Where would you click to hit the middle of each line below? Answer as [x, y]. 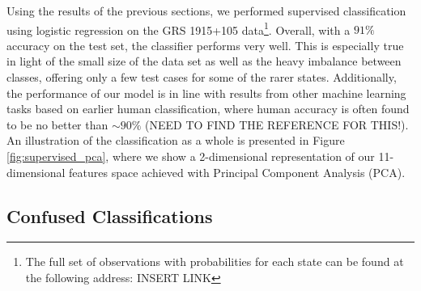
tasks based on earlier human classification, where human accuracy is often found [208, 109]
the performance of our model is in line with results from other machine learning [206, 93]
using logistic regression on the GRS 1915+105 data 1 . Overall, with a [179, 28]
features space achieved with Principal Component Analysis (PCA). [237, 172]
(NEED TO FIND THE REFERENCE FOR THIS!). [277, 124]
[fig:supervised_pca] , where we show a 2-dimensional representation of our [191, 156]
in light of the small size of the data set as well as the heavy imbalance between [204, 61]
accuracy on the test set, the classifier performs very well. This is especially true [205, 45]
